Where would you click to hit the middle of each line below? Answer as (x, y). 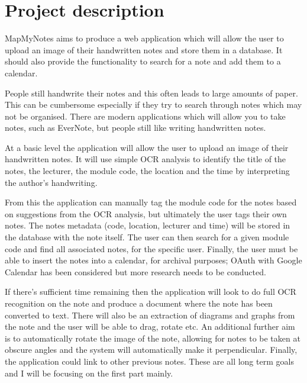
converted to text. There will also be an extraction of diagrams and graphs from (150, 315)
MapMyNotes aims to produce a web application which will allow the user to (144, 38)
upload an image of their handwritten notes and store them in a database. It (144, 49)
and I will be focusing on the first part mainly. (89, 373)
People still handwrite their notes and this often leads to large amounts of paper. (151, 93)
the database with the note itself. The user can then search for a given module (147, 237)
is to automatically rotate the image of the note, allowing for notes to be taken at (153, 338)
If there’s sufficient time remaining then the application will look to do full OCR (151, 292)
